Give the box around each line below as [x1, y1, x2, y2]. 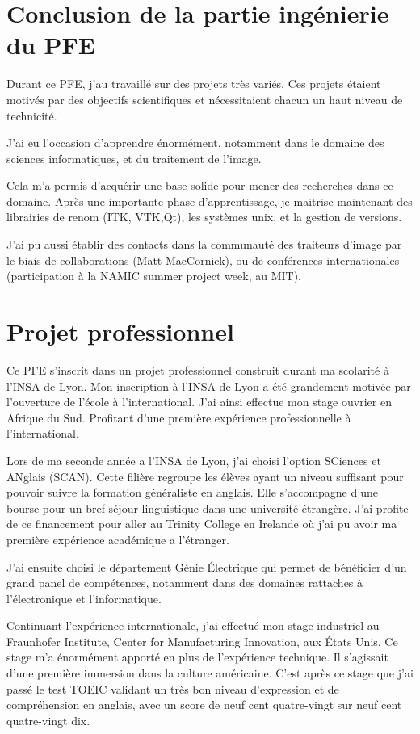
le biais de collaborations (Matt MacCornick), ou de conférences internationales [6, 251, 400, 268]
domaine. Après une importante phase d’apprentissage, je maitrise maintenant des [6, 192, 413, 209]
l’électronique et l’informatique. [6, 589, 162, 606]
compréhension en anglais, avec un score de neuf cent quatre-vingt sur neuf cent [6, 696, 402, 713]
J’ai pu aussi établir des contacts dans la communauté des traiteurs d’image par [6, 236, 402, 253]
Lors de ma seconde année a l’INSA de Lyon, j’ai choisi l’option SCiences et [6, 451, 381, 468]
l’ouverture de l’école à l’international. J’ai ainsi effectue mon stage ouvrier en [6, 393, 392, 410]
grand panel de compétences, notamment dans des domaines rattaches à [6, 574, 363, 591]
